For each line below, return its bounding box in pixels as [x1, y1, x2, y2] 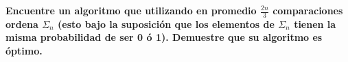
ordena [5, 16, 38, 31]
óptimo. [5, 44, 43, 58]
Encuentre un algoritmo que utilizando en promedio [5, 3, 257, 17]
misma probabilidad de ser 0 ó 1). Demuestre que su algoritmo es [5, 30, 323, 44]
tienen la [294, 16, 336, 31]
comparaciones [272, 3, 343, 17]
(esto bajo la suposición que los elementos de [58, 16, 275, 31]
